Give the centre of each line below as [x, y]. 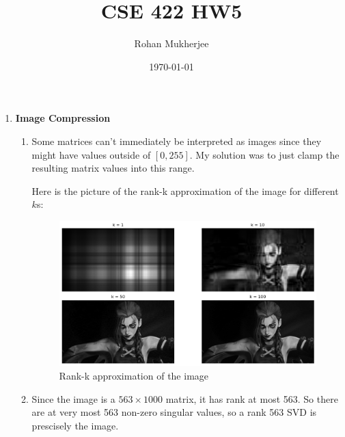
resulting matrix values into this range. [113, 168]
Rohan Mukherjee [171, 43]
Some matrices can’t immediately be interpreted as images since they [177, 141]
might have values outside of [91, 154]
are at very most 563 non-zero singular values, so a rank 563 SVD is [174, 412]
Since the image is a [73, 398]
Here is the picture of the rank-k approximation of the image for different [185, 190]
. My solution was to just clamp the [264, 154]
